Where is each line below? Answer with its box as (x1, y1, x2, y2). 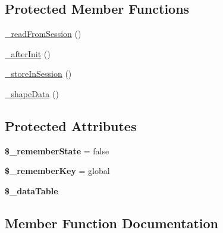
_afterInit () (5, 47, 51, 60)
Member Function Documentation (5, 213, 219, 232)
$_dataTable (5, 184, 58, 197)
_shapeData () (5, 87, 59, 100)
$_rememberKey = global (5, 164, 110, 177)
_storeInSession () (5, 67, 72, 80)
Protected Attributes (5, 116, 137, 135)
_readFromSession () (5, 27, 81, 40)
